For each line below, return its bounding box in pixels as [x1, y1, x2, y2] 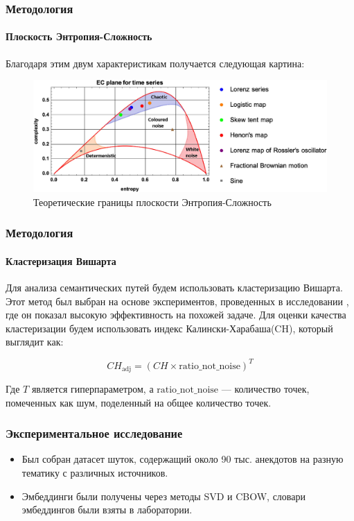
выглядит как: [6, 334, 64, 349]
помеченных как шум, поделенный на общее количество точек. [6, 395, 272, 409]
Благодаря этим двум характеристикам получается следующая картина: [6, 55, 305, 70]
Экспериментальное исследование [6, 425, 183, 442]
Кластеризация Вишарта [6, 253, 116, 268]
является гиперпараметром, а [31, 382, 154, 396]
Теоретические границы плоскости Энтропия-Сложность [33, 194, 272, 209]
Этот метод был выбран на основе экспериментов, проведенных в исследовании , [6, 293, 349, 308]
